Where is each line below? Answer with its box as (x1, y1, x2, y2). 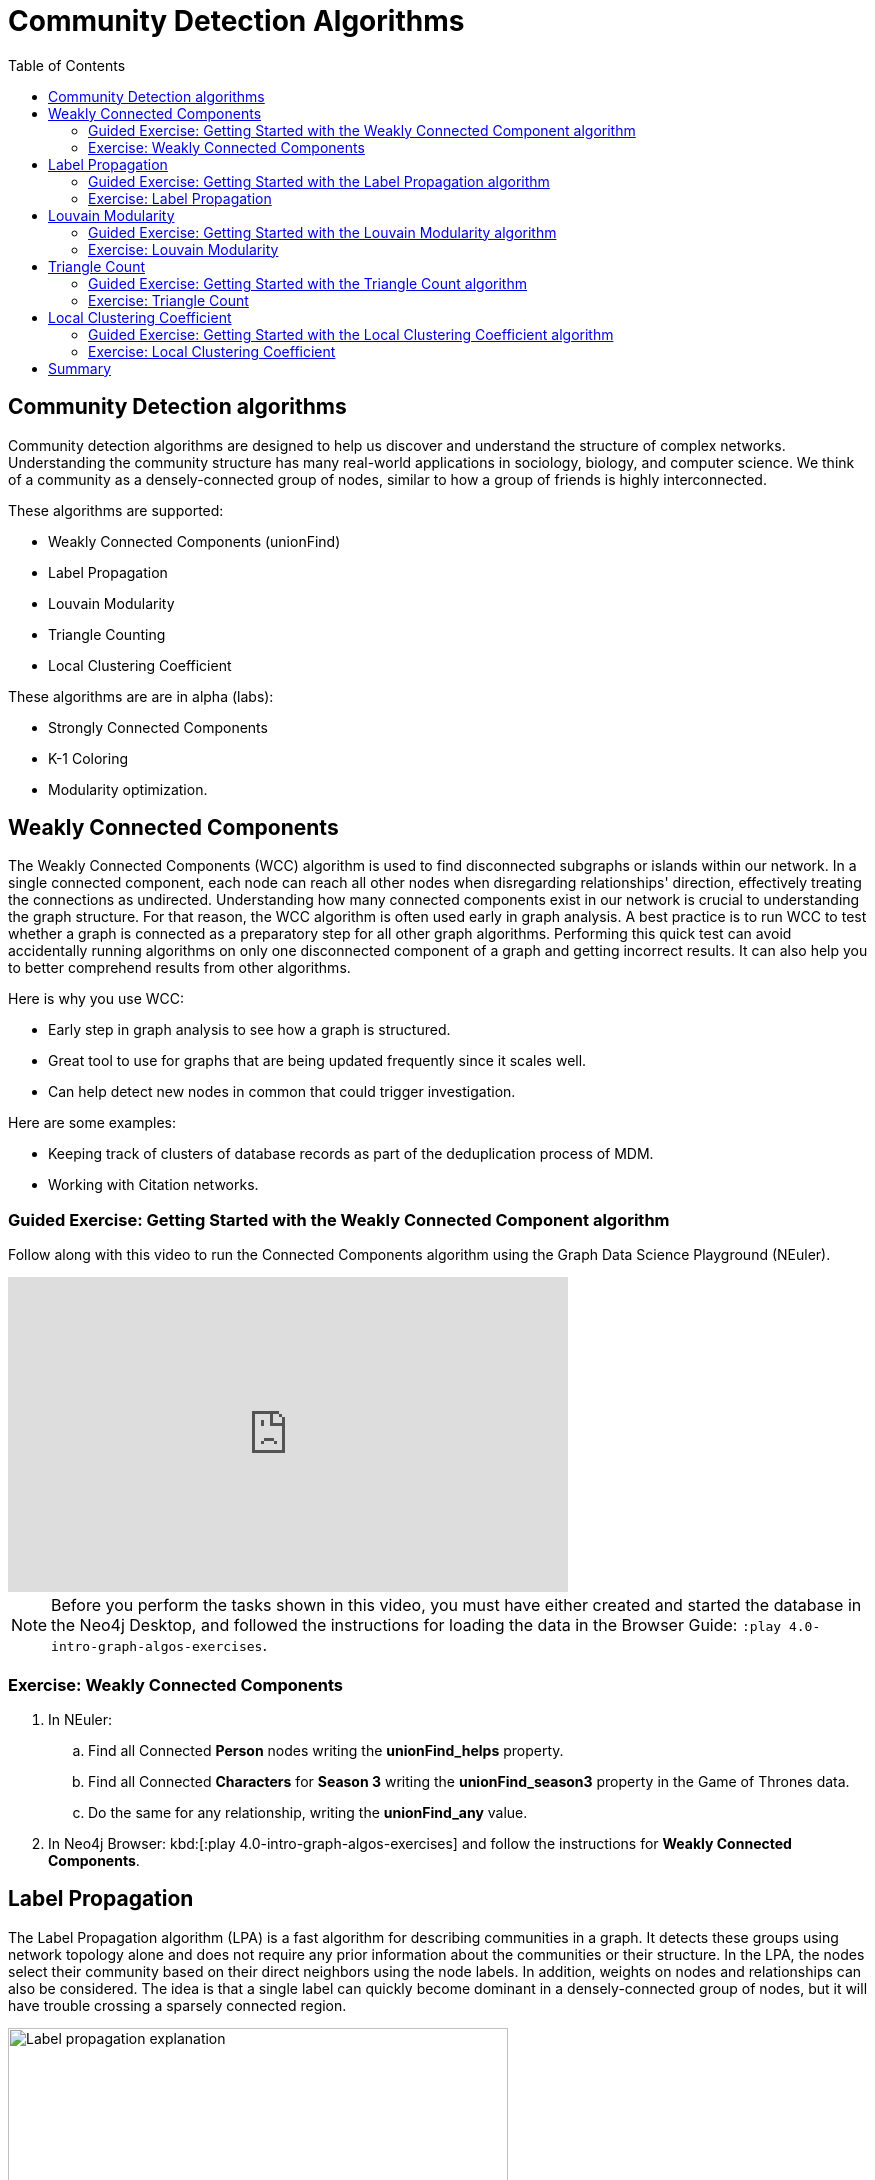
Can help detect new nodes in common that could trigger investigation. (48, 1083, 516, 1101)
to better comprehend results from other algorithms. (8, 959, 351, 977)
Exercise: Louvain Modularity (88, 240, 279, 258)
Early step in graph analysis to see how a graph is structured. (48, 1021, 451, 1039)
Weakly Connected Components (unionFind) (48, 532, 341, 550)
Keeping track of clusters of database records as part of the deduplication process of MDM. (48, 1145, 654, 1163)
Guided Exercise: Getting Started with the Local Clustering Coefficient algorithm (88, 325, 614, 343)
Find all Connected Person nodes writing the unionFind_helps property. (88, 1741, 564, 1759)
